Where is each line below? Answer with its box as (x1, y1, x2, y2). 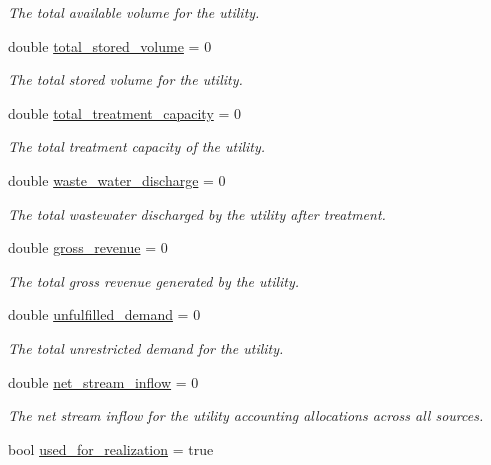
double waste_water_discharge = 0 (8, 169, 226, 190)
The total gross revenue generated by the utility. (8, 270, 300, 291)
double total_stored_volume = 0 (8, 35, 212, 56)
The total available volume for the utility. (8, 2, 260, 22)
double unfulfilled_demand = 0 (8, 304, 201, 325)
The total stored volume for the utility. (8, 69, 243, 90)
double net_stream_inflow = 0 (8, 371, 199, 392)
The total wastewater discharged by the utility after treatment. (8, 203, 386, 224)
